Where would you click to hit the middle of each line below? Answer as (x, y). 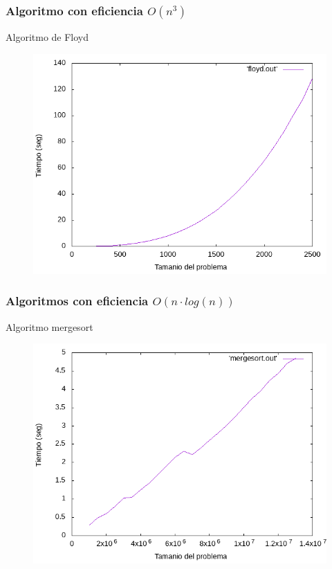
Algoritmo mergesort (49, 326)
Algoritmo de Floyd (47, 37)
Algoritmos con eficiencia (77, 301)
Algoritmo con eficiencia (74, 10)
